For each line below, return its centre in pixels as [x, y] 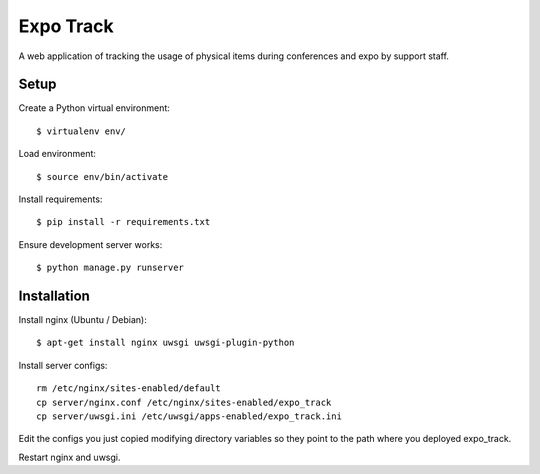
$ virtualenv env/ [81, 131]
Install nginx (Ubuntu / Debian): [82, 320]
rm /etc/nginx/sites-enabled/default [129, 388]
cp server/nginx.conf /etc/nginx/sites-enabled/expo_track [184, 402]
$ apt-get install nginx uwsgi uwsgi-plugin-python [165, 343]
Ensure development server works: [90, 244]
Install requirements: [60, 199]
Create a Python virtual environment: [94, 108]
